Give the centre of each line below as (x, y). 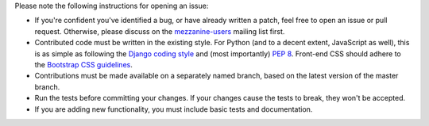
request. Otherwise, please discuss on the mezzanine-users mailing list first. (160, 31)
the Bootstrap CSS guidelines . (83, 64)
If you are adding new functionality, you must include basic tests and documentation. (174, 109)
